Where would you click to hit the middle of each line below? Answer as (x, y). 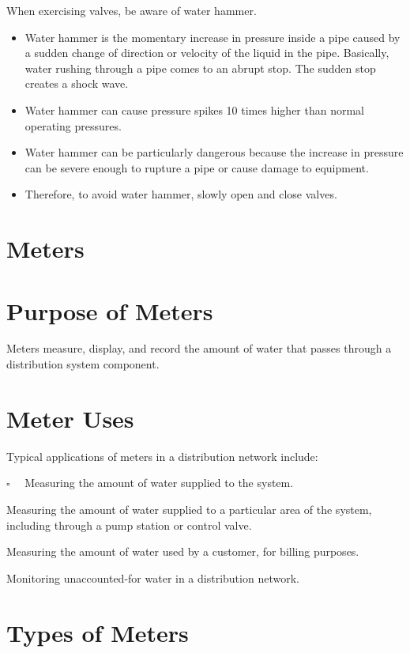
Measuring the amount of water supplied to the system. (159, 483)
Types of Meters (98, 632)
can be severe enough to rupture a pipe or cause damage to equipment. (197, 167)
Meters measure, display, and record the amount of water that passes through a (199, 348)
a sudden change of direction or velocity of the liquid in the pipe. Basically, (207, 53)
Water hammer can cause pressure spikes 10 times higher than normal (195, 109)
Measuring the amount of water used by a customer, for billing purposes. (183, 551)
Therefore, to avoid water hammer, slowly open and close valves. (181, 194)
